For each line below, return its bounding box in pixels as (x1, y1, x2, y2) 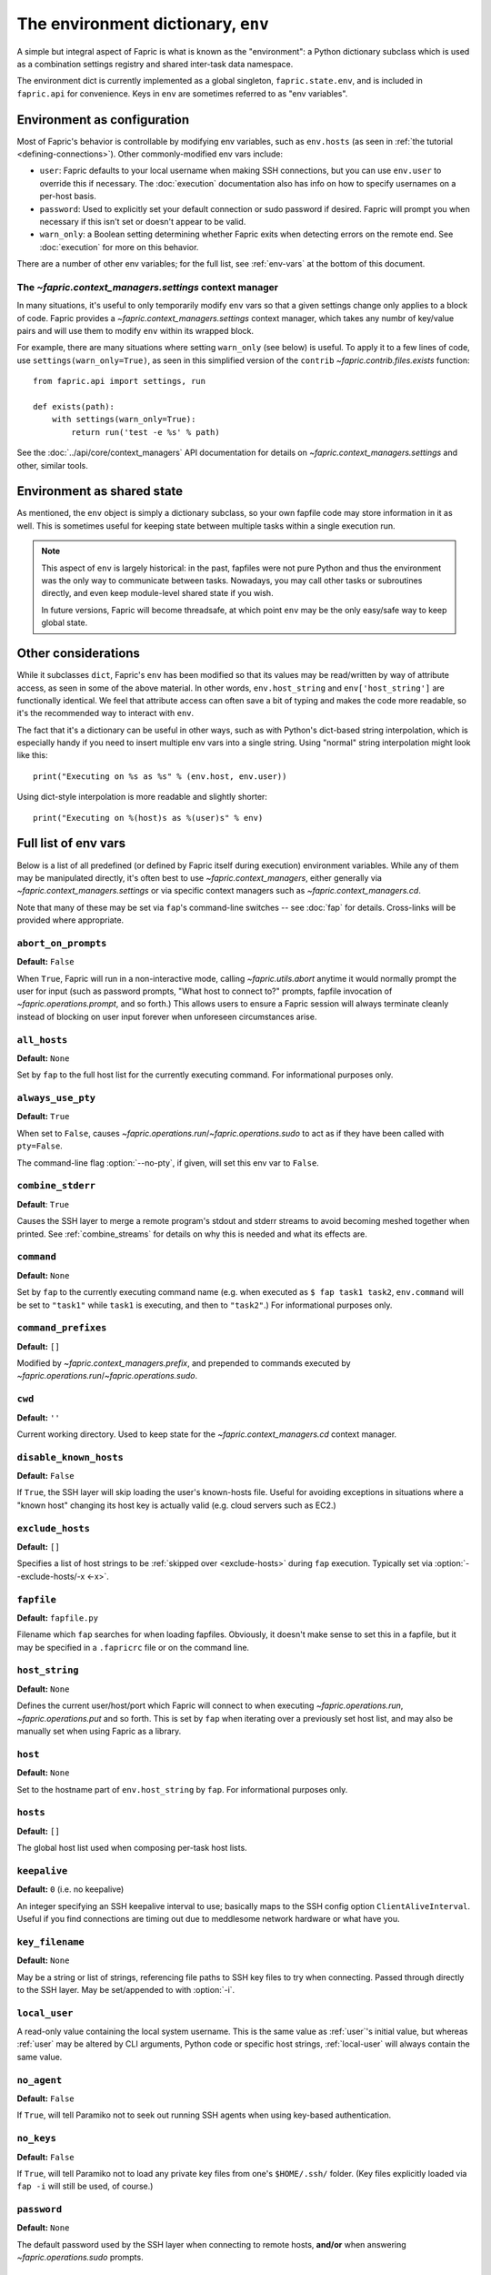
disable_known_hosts (16, 1451, 125, 1463)
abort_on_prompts (16, 937, 107, 949)
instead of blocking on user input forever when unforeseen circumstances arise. (16, 1011, 317, 1022)
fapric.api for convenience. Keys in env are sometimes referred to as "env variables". (16, 87, 348, 99)
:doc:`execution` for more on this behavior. (39, 241, 199, 252)
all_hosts (16, 1034, 68, 1046)
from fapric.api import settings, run (33, 376, 206, 387)
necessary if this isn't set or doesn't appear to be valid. (39, 216, 246, 227)
